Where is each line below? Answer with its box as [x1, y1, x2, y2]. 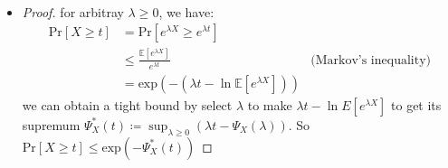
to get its [391, 95, 442, 114]
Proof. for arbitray [22, 2, 124, 21]
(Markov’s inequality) [310, 53, 431, 67]
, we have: [158, 2, 214, 21]
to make [247, 95, 292, 114]
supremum [22, 115, 81, 134]
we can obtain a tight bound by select [22, 95, 233, 114]
